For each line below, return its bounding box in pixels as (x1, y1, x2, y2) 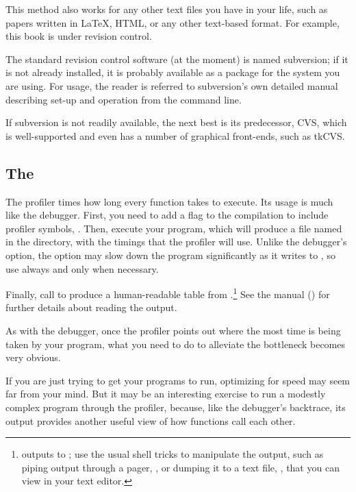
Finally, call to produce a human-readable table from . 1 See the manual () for (5, 285, 330, 301)
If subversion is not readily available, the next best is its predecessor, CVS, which (5, 115, 347, 130)
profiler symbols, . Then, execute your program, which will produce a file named (5, 221, 342, 235)
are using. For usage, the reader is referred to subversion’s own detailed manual (5, 78, 338, 93)
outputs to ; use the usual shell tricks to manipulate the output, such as (21, 447, 324, 461)
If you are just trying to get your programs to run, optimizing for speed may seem (5, 373, 351, 387)
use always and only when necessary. (5, 261, 159, 275)
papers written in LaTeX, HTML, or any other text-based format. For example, (5, 15, 340, 29)
